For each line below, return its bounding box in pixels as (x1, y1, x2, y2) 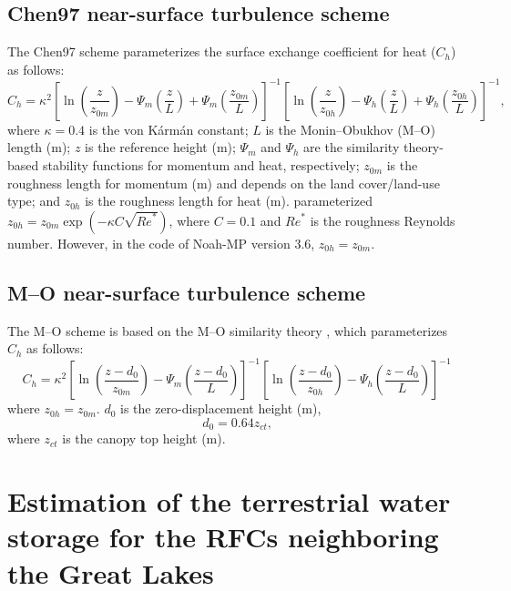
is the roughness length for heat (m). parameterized (85, 191, 373, 210)
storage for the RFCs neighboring (7, 518, 439, 555)
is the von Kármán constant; (88, 119, 249, 138)
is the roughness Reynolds (310, 210, 455, 229)
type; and (7, 191, 60, 210)
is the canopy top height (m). (62, 429, 226, 448)
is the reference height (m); (85, 138, 236, 157)
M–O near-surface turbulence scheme (7, 278, 366, 306)
